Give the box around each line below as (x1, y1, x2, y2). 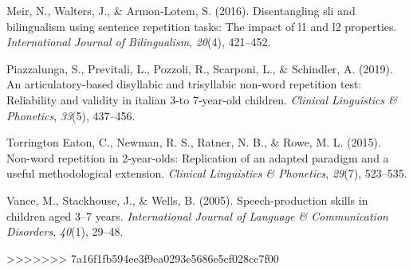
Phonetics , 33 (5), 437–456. (6, 107, 136, 123)
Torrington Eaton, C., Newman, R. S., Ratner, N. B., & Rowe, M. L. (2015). (6, 134, 381, 151)
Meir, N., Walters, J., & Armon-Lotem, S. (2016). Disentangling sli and (6, 2, 356, 18)
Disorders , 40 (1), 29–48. (6, 223, 124, 240)
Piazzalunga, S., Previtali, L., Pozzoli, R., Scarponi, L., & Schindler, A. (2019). (6, 60, 393, 76)
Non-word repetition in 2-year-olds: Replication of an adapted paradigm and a (6, 149, 389, 166)
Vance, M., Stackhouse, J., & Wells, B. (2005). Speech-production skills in (6, 191, 368, 208)
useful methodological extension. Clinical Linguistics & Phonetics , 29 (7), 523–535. (6, 165, 407, 182)
